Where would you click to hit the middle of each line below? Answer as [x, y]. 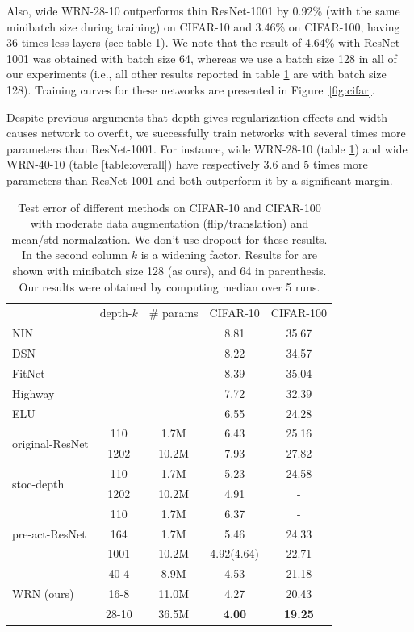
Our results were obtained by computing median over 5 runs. [169, 286]
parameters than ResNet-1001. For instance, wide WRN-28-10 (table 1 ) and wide [207, 148]
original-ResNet [50, 443]
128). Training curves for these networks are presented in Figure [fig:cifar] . [191, 89]
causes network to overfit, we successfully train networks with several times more [206, 133]
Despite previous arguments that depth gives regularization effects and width [197, 117]
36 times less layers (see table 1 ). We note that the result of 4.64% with [184, 42]
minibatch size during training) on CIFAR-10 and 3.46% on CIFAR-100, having [203, 26]
